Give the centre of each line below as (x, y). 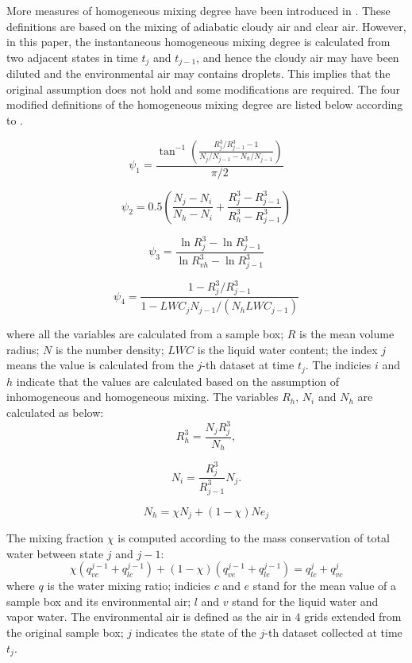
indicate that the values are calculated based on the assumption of (178, 381)
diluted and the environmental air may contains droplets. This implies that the (198, 73)
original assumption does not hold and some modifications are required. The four (204, 89)
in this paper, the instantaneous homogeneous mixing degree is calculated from (198, 42)
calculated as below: (55, 412)
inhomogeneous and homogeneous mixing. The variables (142, 397)
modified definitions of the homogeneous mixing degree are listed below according (205, 104)
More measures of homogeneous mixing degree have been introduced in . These (198, 10)
